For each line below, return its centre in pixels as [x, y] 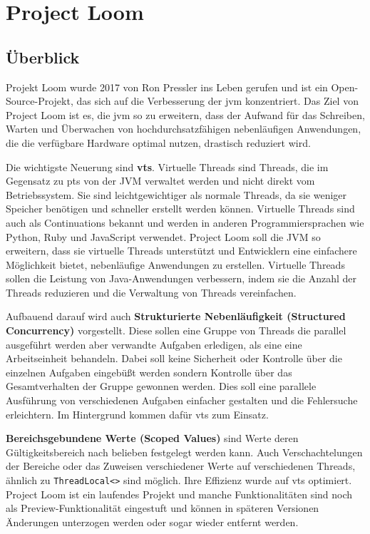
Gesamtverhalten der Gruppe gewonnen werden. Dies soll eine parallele [161, 386]
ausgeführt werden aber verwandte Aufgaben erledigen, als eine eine [154, 344]
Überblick [43, 57]
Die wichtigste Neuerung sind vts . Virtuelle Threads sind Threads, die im [167, 166]
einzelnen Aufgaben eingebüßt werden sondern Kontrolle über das [149, 372]
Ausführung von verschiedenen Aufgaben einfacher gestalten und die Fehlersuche [182, 400]
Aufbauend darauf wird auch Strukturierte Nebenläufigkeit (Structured [176, 316]
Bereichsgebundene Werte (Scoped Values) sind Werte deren [152, 438]
